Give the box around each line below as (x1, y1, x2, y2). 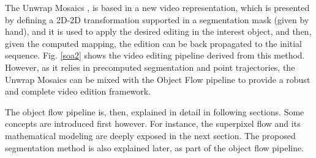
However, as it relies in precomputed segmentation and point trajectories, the (5, 60, 295, 73)
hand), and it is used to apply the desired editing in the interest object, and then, (5, 25, 312, 38)
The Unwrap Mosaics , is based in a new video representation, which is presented (5, 1, 310, 13)
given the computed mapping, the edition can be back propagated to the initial (5, 37, 303, 49)
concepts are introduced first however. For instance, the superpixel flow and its (5, 117, 301, 130)
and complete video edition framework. (5, 85, 151, 98)
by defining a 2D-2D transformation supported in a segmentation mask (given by (5, 13, 309, 26)
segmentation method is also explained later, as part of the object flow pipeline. (5, 141, 304, 154)
